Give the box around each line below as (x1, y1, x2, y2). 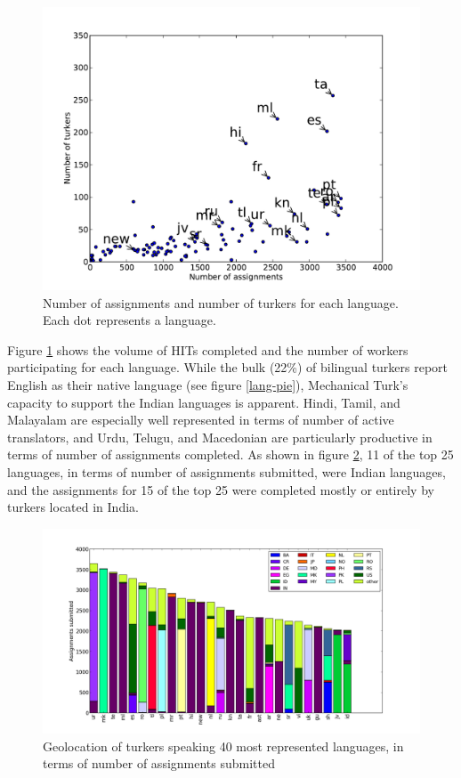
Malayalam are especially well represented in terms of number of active (7, 410, 394, 429)
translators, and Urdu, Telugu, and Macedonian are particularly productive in (7, 427, 433, 446)
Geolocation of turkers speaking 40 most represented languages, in (43, 736, 404, 755)
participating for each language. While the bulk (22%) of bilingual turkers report (7, 358, 449, 377)
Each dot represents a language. (43, 311, 216, 329)
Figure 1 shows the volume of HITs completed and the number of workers (7, 340, 408, 359)
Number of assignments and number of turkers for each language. (43, 293, 399, 312)
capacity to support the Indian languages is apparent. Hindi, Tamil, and (7, 393, 400, 411)
